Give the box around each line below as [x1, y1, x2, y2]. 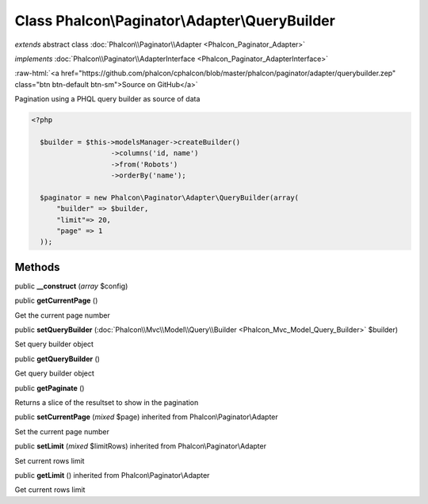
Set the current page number [14, 426, 110, 436]
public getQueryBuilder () [14, 353, 101, 364]
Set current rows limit [14, 456, 85, 465]
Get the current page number [14, 310, 110, 320]
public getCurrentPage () [14, 296, 98, 305]
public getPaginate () [14, 383, 85, 392]
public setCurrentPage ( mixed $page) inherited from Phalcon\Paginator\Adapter [14, 412, 279, 422]
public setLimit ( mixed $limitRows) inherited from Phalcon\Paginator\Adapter [14, 441, 267, 451]
